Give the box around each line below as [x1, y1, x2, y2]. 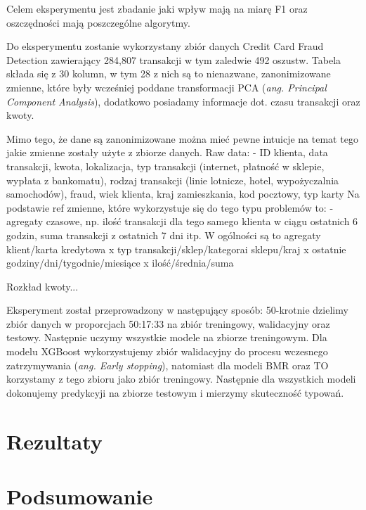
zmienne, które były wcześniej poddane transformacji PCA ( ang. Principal [6, 79, 327, 94]
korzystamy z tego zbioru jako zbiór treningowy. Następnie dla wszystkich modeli [6, 371, 356, 386]
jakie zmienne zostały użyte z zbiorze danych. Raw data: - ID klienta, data [6, 145, 328, 160]
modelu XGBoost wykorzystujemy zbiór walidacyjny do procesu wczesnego [6, 344, 328, 359]
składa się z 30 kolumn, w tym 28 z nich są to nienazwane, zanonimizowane [6, 66, 331, 81]
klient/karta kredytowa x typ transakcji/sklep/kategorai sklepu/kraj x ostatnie [6, 241, 346, 256]
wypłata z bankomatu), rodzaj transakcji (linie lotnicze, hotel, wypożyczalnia [6, 172, 339, 187]
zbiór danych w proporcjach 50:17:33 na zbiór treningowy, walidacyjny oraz [6, 316, 330, 331]
